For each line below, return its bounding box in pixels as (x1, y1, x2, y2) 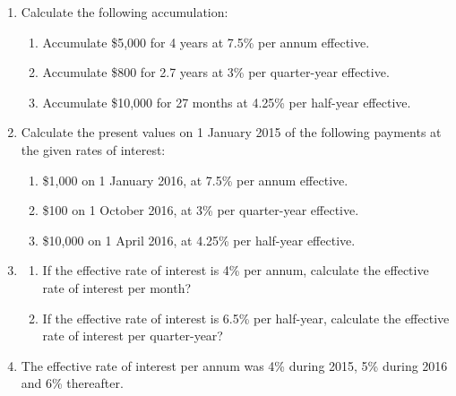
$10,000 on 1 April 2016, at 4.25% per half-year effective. (42, 230, 356, 249)
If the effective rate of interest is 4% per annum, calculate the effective (42, 261, 429, 280)
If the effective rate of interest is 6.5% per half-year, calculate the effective (42, 308, 450, 327)
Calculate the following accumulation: (21, 3, 228, 21)
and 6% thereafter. (21, 374, 124, 392)
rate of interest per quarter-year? (42, 326, 223, 345)
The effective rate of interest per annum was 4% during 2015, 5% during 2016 (21, 356, 448, 374)
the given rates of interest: (21, 140, 166, 159)
